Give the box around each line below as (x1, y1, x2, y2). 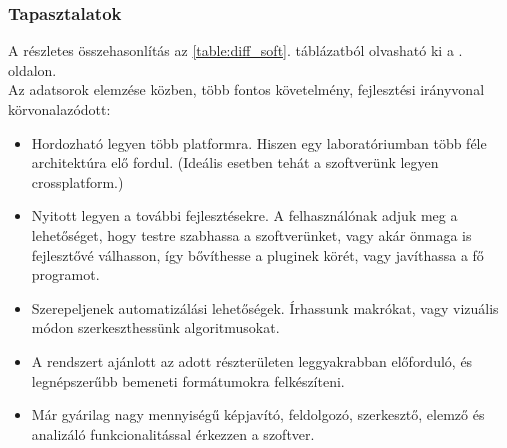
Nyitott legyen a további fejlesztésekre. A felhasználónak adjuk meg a (31, 205, 458, 226)
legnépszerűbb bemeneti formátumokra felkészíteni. (31, 370, 345, 391)
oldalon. (8, 59, 57, 80)
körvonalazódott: (8, 99, 111, 119)
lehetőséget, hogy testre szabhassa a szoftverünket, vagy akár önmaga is (31, 224, 472, 245)
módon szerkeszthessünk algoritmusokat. (31, 317, 280, 338)
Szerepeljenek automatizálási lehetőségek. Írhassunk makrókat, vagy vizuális (31, 297, 499, 318)
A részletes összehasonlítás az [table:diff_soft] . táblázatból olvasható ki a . (8, 40, 463, 61)
